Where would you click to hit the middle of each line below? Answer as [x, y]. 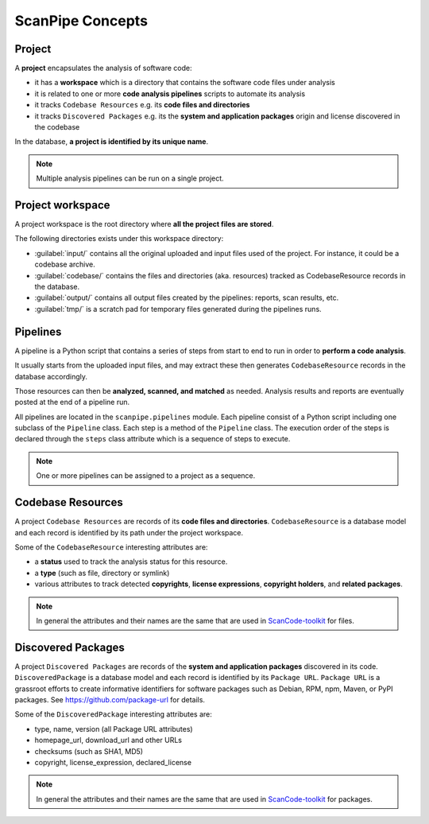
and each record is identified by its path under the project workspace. [129, 532]
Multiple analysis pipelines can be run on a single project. [130, 178]
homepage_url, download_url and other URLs [108, 740]
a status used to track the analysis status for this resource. [131, 562]
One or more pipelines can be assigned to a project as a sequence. [146, 476]
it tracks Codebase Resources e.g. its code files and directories [142, 105]
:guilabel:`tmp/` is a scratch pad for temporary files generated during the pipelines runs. [178, 309]
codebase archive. [65, 264]
